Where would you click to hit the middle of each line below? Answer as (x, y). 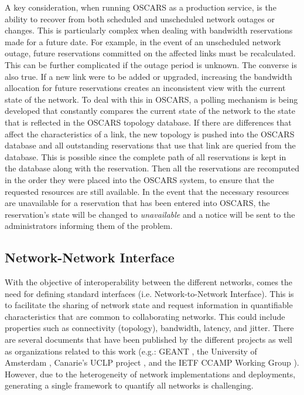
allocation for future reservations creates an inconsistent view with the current (145, 88)
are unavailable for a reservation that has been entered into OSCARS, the (137, 203)
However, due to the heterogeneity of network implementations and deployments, (150, 374)
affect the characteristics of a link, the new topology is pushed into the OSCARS (150, 134)
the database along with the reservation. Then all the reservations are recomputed (152, 168)
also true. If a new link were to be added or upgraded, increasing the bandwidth (148, 76)
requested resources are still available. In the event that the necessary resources (147, 191)
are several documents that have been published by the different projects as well (148, 340)
